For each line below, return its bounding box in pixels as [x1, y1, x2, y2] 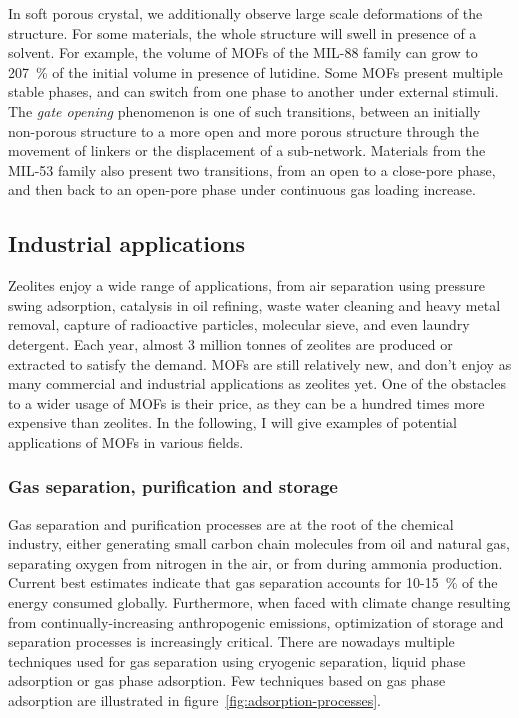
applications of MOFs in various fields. [8, 431, 244, 452]
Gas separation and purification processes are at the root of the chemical [8, 513, 454, 534]
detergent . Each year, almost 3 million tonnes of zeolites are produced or [8, 333, 453, 354]
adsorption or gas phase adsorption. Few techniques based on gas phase [8, 670, 446, 691]
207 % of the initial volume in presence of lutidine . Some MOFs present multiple [8, 61, 503, 82]
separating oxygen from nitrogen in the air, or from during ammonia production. [8, 552, 503, 573]
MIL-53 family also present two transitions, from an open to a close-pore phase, [8, 159, 496, 180]
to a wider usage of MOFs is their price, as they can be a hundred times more [8, 392, 485, 413]
